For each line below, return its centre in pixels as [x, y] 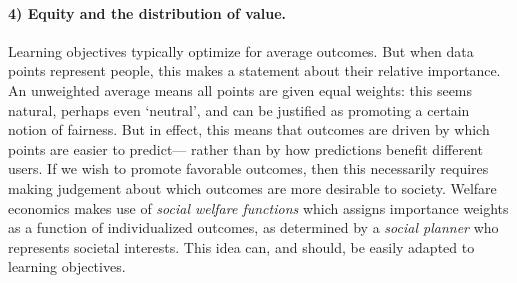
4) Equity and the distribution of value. [147, 12]
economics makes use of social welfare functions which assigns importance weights [258, 207]
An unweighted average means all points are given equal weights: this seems [240, 89]
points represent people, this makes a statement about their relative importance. [254, 70]
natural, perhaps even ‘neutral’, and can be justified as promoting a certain [239, 109]
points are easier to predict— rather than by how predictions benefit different [245, 148]
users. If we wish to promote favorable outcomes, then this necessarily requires [248, 168]
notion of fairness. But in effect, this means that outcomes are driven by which [249, 129]
